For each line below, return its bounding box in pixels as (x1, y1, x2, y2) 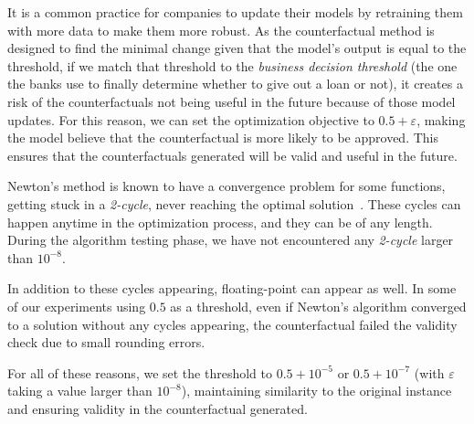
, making (416, 110, 466, 129)
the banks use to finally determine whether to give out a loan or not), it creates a (7, 74, 463, 93)
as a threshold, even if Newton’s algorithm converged (170, 296, 467, 315)
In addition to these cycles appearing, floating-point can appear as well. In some (7, 279, 457, 298)
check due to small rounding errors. (7, 333, 205, 352)
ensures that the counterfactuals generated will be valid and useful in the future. (7, 145, 458, 164)
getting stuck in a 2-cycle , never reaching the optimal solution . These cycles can (7, 194, 461, 213)
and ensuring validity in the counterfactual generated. (7, 398, 308, 418)
